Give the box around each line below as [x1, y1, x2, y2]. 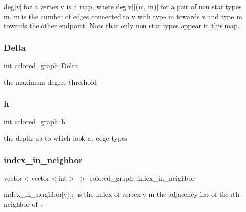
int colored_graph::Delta [4, 60, 78, 70]
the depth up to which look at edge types [4, 133, 127, 143]
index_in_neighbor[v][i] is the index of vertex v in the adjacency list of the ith [4, 189, 240, 199]
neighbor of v [4, 199, 43, 209]
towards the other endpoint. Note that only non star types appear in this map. [4, 20, 240, 31]
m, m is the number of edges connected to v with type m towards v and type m [4, 11, 242, 21]
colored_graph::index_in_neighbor [89, 173, 195, 183]
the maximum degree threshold [4, 77, 97, 87]
